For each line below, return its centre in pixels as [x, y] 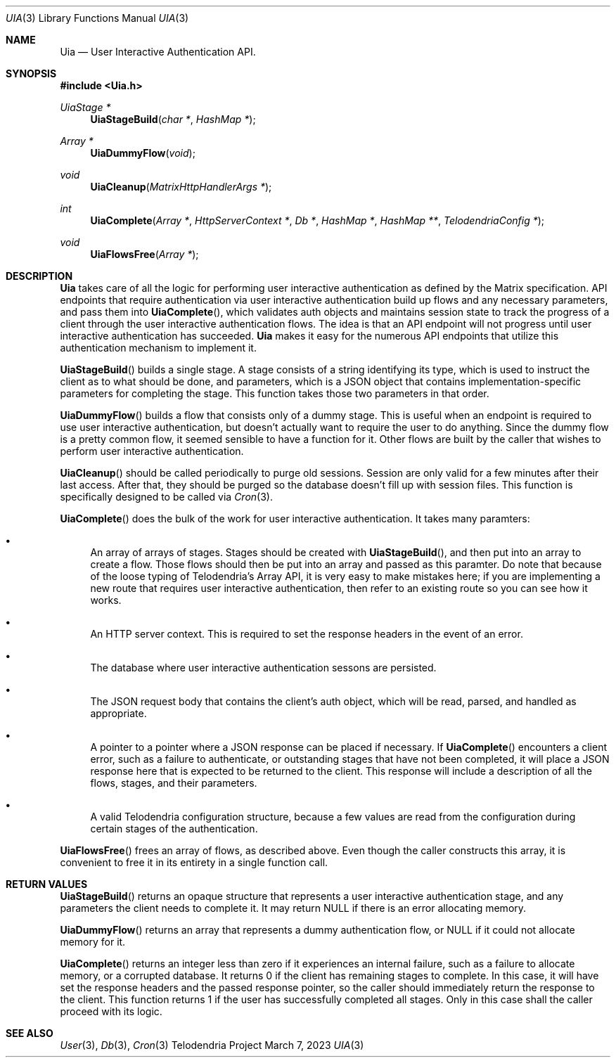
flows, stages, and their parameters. [174, 783]
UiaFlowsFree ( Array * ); [145, 254]
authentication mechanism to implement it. [158, 348]
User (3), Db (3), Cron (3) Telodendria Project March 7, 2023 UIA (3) [212, 1045]
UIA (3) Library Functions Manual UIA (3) [97, 18]
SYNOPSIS [31, 73]
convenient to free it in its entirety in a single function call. [194, 862]
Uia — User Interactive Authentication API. [158, 52]
